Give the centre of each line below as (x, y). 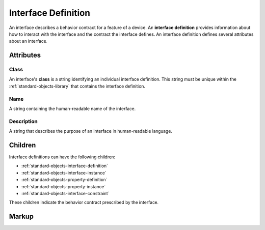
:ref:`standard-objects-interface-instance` (64, 172)
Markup (21, 216)
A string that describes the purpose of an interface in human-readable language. (91, 131)
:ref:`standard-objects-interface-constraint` (66, 194)
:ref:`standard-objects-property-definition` (64, 180)
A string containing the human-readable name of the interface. (72, 109)
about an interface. (28, 41)
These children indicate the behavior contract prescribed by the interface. (84, 202)
